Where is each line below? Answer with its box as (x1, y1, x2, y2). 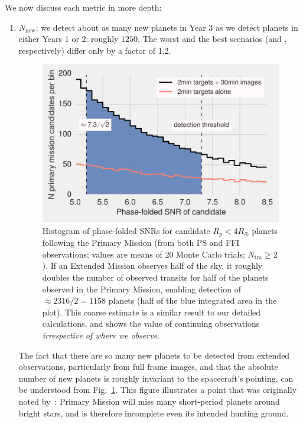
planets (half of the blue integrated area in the (108, 294, 277, 307)
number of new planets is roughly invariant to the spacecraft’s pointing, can (18, 372, 294, 384)
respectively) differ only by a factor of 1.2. (18, 44, 171, 56)
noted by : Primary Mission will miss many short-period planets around (18, 395, 280, 407)
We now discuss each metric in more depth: (5, 1, 162, 13)
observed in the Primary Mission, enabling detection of (42, 282, 241, 295)
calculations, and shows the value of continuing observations (42, 317, 260, 330)
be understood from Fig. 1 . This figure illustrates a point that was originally (18, 383, 297, 396)
